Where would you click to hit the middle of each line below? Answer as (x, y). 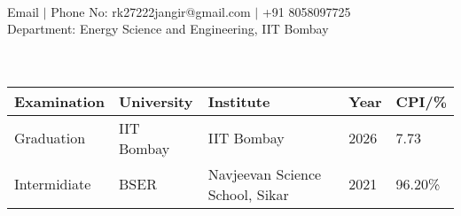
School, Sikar (248, 194)
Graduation (50, 138)
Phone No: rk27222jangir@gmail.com (151, 11)
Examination (60, 101)
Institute (239, 101)
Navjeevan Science (265, 174)
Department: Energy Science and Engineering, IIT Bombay (168, 29)
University (156, 101)
